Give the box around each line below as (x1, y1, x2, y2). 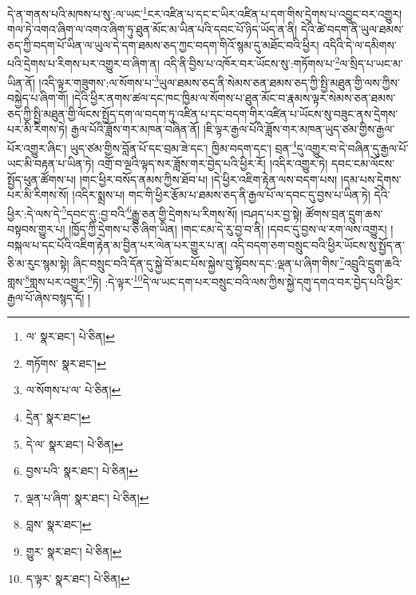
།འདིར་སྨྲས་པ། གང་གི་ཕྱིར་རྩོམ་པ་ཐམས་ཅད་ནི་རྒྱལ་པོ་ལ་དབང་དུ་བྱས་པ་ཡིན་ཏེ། (72, 186, 370, 203)
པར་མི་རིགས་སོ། (7, 186, 69, 203)
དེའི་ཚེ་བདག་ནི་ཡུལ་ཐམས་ (300, 21, 404, 38)
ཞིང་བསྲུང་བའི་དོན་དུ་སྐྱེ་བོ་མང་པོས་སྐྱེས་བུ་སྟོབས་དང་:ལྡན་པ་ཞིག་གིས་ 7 (73, 253, 344, 271)
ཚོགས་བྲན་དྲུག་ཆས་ (305, 205, 383, 222)
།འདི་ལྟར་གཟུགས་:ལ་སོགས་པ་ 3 (38, 71, 159, 90)
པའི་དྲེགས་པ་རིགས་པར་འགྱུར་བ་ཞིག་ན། (7, 55, 160, 72)
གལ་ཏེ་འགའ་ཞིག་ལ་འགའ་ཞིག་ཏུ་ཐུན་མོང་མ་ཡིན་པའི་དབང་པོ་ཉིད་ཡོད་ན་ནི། (7, 21, 298, 38)
